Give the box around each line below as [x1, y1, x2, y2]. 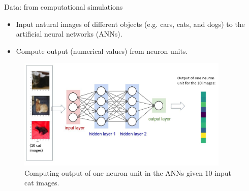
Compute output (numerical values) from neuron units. [16, 45, 188, 56]
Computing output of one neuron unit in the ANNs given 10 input [24, 167, 231, 178]
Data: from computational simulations [4, 2, 123, 12]
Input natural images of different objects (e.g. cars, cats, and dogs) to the [16, 18, 245, 29]
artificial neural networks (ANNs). [16, 28, 122, 39]
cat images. [24, 177, 59, 188]
